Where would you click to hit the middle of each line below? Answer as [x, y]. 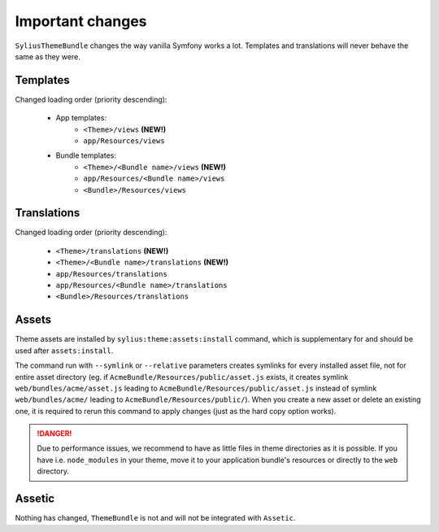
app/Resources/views [124, 141]
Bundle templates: [86, 155]
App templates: [81, 118]
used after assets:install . [64, 351]
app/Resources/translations [112, 274]
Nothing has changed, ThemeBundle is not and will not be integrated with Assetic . [155, 518]
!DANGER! [54, 434]
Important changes [81, 21]
